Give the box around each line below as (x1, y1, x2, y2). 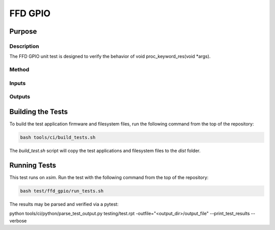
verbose (9, 217, 27, 224)
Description (9, 42, 39, 49)
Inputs (9, 80, 26, 87)
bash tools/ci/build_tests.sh (20, 134, 96, 140)
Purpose (9, 27, 37, 36)
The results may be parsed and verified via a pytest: (9, 201, 119, 207)
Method (9, 66, 30, 73)
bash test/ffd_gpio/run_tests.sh (20, 188, 104, 194)
